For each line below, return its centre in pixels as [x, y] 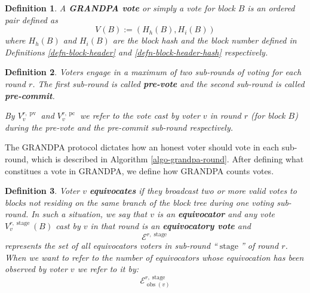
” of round [260, 245]
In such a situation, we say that [89, 214]
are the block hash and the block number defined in [205, 40]
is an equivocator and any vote [216, 214]
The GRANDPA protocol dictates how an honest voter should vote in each [142, 147]
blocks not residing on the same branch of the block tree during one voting [139, 202]
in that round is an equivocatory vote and [171, 225]
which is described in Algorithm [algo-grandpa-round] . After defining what [168, 158]
